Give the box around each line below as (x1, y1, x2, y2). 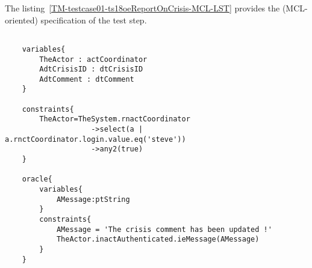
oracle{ (22, 175, 52, 184)
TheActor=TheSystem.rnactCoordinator (39, 115, 190, 124)
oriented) (5, 13, 38, 26)
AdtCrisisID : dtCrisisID (39, 65, 143, 74)
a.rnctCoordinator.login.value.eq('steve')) (5, 135, 186, 144)
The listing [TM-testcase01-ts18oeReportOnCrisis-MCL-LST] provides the (5, 2, 280, 14)
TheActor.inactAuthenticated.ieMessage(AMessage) (56, 235, 260, 244)
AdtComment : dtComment (39, 75, 134, 84)
